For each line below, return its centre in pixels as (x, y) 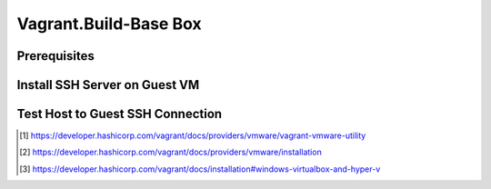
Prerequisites (55, 56)
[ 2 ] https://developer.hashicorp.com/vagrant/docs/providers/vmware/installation (170, 152)
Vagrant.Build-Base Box (109, 24)
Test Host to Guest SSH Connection (120, 114)
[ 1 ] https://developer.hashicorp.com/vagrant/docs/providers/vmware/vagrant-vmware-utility (193, 135)
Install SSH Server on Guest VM (108, 85)
